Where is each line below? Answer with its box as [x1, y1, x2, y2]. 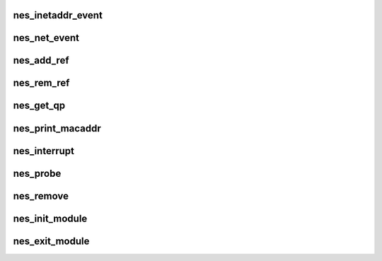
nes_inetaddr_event [13, 9, 103, 21]
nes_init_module [13, 212, 88, 224]
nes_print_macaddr [13, 122, 102, 134]
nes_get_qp [13, 100, 66, 112]
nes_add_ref [13, 54, 69, 66]
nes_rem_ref [13, 77, 70, 89]
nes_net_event [13, 32, 79, 44]
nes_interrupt [13, 145, 74, 157]
